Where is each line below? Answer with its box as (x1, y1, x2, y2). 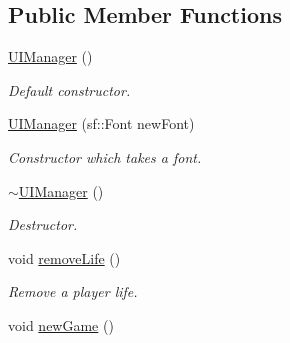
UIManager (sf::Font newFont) (8, 113, 195, 134)
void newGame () (8, 314, 114, 335)
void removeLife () (8, 247, 121, 268)
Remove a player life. (8, 281, 138, 302)
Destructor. (8, 214, 78, 235)
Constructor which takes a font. (8, 146, 202, 167)
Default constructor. (8, 79, 131, 100)
